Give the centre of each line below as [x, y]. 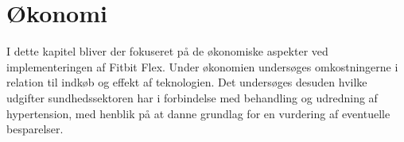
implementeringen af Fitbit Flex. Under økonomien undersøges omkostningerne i [202, 66]
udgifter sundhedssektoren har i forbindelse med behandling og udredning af [192, 97]
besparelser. [35, 129]
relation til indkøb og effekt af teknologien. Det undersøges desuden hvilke [187, 82]
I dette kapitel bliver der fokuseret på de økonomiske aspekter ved [167, 51]
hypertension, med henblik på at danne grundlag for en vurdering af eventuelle [198, 113]
